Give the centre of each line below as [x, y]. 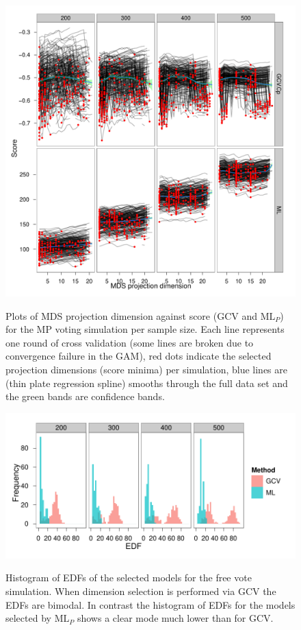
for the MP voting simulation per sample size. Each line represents [145, 329]
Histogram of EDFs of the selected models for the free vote [129, 577]
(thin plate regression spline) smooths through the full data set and [147, 383]
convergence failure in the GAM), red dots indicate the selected [139, 356]
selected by [28, 618]
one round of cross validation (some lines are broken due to [130, 342]
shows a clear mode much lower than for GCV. [175, 618]
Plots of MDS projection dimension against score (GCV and [132, 315]
